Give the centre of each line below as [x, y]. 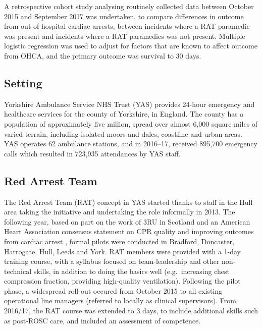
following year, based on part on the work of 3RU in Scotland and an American [127, 221]
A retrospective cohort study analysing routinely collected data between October [129, 6]
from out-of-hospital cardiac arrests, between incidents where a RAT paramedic [127, 26]
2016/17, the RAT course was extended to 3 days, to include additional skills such [131, 311]
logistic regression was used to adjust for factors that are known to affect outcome [131, 46]
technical [18, 271]
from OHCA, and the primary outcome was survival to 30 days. [103, 55]
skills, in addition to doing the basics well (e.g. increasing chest [132, 271]
